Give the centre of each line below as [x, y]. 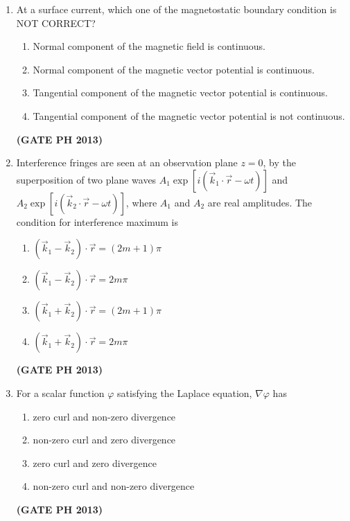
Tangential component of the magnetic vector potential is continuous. [180, 92]
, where [141, 202]
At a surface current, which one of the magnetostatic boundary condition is [176, 9]
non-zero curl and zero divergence [104, 440]
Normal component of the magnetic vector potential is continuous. [174, 69]
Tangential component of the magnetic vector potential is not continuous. [189, 115]
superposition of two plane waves [86, 179]
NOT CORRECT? [56, 23]
